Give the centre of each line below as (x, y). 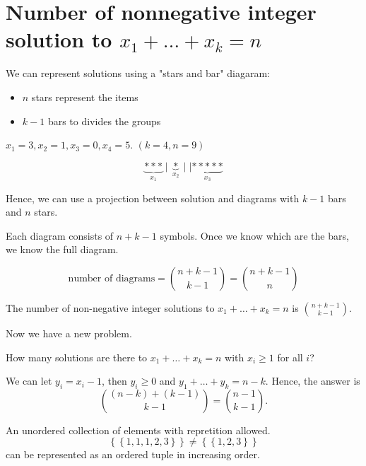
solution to (59, 39)
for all (290, 357)
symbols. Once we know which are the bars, (254, 235)
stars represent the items (85, 97)
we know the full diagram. (62, 249)
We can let (29, 381)
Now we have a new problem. (69, 333)
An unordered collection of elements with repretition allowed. (138, 430)
